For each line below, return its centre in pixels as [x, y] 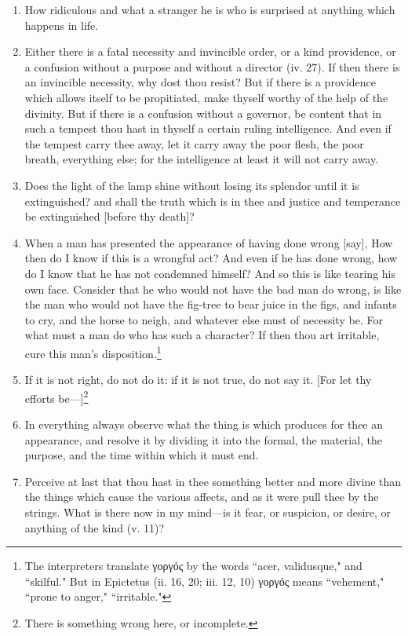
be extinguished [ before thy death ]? [109, 216]
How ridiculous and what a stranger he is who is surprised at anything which [210, 9]
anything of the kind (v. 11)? [95, 527]
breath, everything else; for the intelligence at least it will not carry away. [202, 159]
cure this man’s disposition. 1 [93, 352]
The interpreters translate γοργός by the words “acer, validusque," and [193, 566]
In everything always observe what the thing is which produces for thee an [204, 424]
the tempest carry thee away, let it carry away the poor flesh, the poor [194, 143]
